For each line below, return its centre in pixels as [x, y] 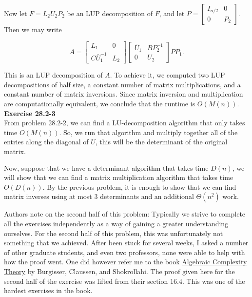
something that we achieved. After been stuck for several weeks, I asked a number [126, 243]
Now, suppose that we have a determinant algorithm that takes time [106, 168]
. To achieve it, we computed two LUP [167, 75]
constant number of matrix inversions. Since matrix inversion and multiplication [124, 94]
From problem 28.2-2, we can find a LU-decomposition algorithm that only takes [125, 123]
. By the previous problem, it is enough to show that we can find [139, 187]
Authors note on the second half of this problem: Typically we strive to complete [125, 214]
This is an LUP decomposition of [53, 75]
